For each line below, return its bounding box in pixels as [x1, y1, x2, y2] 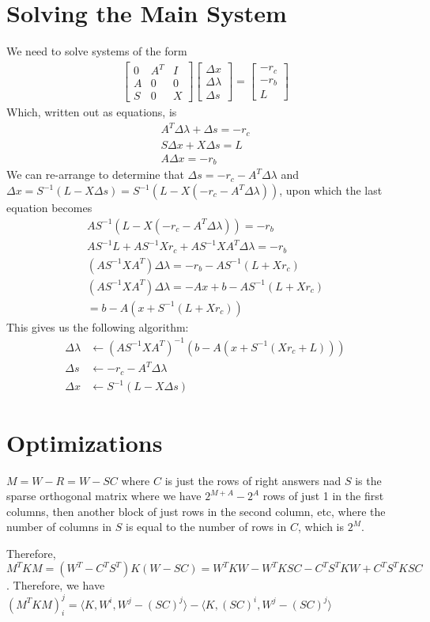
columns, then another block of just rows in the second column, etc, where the [6, 503, 386, 519]
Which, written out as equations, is [6, 104, 177, 120]
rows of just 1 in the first [262, 487, 384, 504]
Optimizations [6, 426, 163, 458]
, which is [297, 518, 344, 535]
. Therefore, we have [6, 577, 105, 594]
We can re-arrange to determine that [6, 166, 184, 183]
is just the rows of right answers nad [164, 472, 341, 488]
